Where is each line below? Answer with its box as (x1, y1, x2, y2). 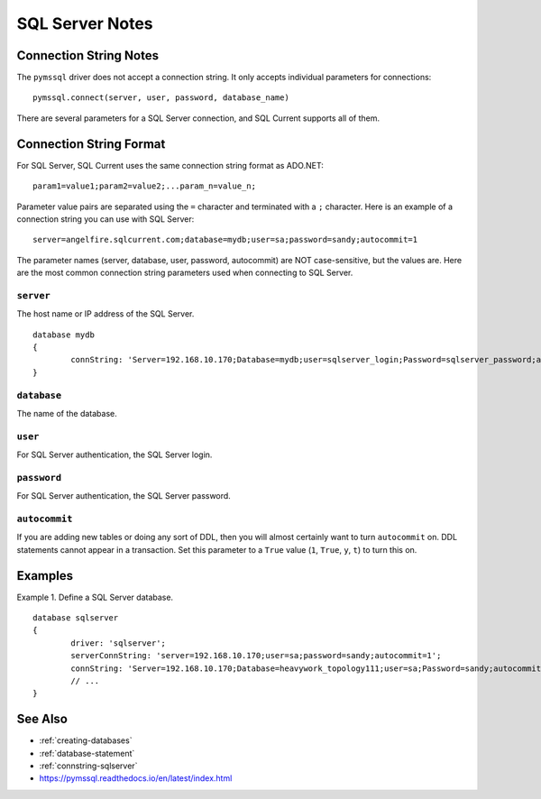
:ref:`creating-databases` (39, 735, 133, 746)
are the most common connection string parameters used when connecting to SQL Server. (16, 267, 353, 279)
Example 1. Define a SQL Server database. (16, 592, 174, 602)
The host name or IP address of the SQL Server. (16, 308, 195, 319)
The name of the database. (16, 408, 117, 418)
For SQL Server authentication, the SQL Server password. (16, 491, 232, 501)
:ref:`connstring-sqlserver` (39, 760, 138, 771)
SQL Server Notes (16, 14, 153, 33)
